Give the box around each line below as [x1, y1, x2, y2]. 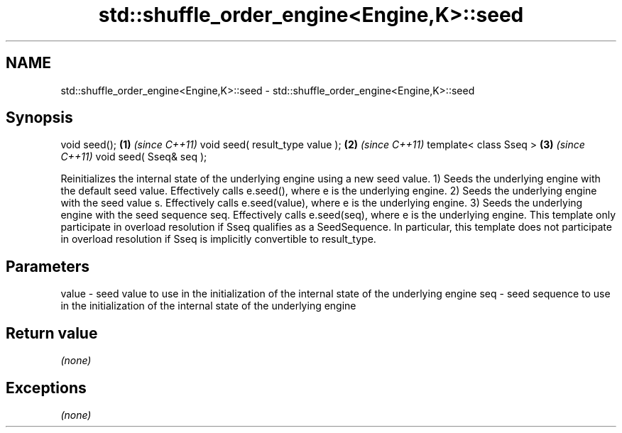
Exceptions [6, 378, 87, 397]
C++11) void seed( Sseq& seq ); [60, 150, 207, 163]
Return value [6, 324, 98, 342]
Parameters [6, 257, 89, 275]
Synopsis [6, 109, 73, 127]
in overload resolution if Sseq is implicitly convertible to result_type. [60, 233, 376, 246]
